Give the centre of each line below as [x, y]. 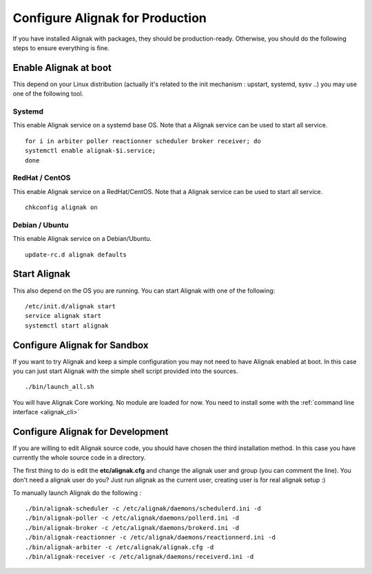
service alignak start [63, 316]
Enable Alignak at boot [62, 68]
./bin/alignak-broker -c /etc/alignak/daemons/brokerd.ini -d [132, 528]
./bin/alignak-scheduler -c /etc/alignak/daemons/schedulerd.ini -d [143, 509]
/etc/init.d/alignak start [71, 306]
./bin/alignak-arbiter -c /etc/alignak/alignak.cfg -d [120, 547]
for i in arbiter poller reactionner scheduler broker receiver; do [143, 141]
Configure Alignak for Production [110, 18]
